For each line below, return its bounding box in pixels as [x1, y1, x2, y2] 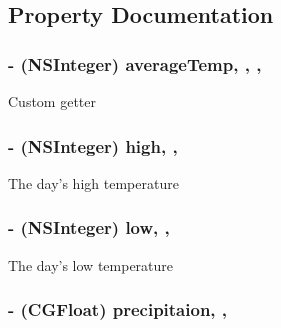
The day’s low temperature [8, 254, 174, 275]
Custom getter [8, 91, 96, 111]
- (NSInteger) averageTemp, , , [8, 51, 262, 76]
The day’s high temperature [8, 172, 179, 193]
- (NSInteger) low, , [8, 215, 170, 240]
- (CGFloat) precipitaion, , [8, 297, 228, 322]
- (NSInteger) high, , [8, 133, 178, 158]
